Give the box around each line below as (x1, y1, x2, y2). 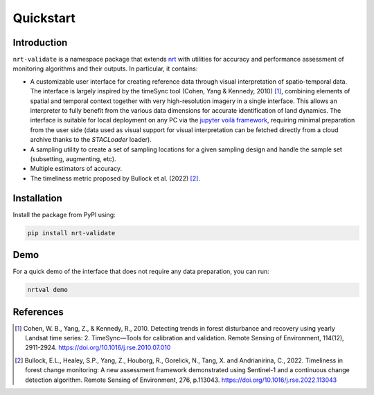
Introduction (12, 37, 68, 48)
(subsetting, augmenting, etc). (30, 154, 117, 163)
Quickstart (12, 10, 76, 26)
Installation (12, 192, 62, 204)
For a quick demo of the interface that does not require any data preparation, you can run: (12, 267, 269, 276)
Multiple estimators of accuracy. (30, 165, 123, 173)
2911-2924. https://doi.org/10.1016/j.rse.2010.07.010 (25, 343, 171, 352)
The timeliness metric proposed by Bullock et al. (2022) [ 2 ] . (30, 174, 201, 183)
